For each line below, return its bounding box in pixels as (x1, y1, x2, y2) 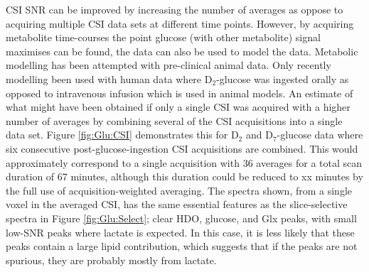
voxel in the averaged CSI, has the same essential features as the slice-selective (6, 197, 348, 212)
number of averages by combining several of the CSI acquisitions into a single (6, 113, 343, 128)
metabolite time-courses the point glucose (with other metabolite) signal (6, 30, 321, 45)
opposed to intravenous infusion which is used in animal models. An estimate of (6, 85, 353, 100)
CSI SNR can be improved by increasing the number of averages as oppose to (6, 2, 343, 16)
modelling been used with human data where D (6, 71, 213, 86)
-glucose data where (277, 127, 363, 142)
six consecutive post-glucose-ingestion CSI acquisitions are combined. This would (6, 141, 358, 156)
